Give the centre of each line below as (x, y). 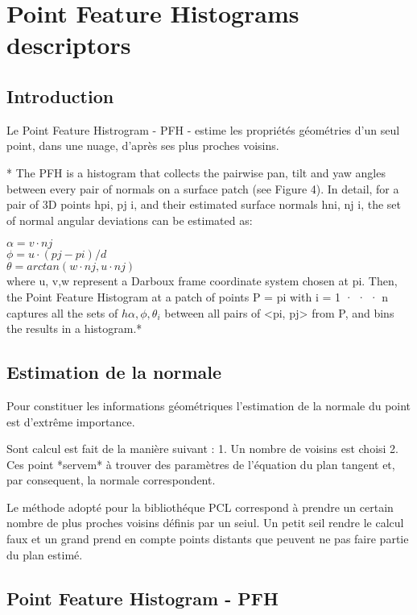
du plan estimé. (45, 554)
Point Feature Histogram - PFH (142, 598)
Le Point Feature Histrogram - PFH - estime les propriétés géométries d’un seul (203, 129)
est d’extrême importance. (71, 421)
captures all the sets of (62, 312)
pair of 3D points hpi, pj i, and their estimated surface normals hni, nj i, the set (204, 204)
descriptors (69, 45)
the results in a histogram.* (74, 328)
